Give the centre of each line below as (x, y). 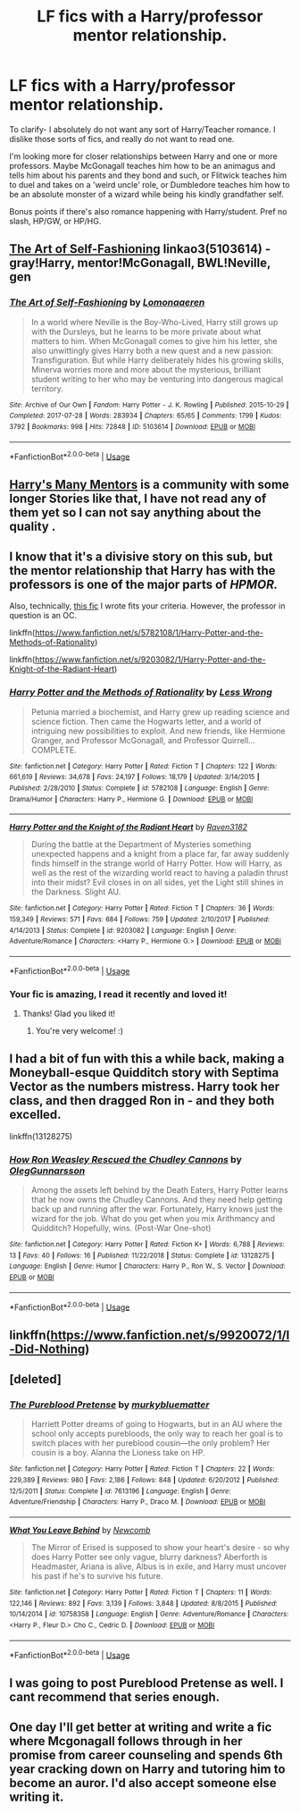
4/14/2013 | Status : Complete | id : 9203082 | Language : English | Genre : (123, 930)
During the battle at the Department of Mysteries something (141, 844)
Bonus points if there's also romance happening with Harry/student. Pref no (148, 211)
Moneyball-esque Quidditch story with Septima (144, 1073)
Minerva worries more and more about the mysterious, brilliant (146, 369)
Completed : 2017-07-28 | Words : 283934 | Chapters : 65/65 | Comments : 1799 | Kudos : (146, 416)
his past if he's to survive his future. (97, 1576)
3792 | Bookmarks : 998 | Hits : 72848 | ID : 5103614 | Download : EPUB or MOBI (133, 426)
